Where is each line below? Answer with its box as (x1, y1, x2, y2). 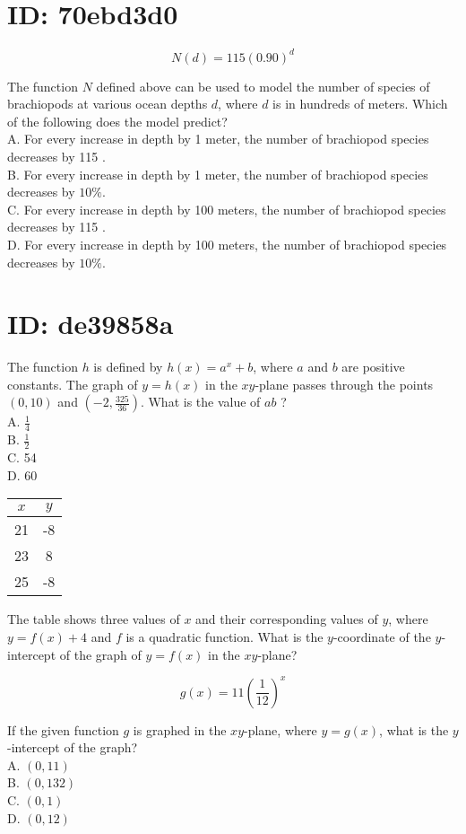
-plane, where (244, 720, 317, 739)
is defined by (93, 357, 163, 376)
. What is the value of (140, 392, 261, 411)
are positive (341, 357, 405, 376)
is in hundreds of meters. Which (272, 94, 448, 113)
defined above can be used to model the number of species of (96, 76, 430, 95)
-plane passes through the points (255, 374, 434, 393)
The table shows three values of (7, 610, 180, 628)
